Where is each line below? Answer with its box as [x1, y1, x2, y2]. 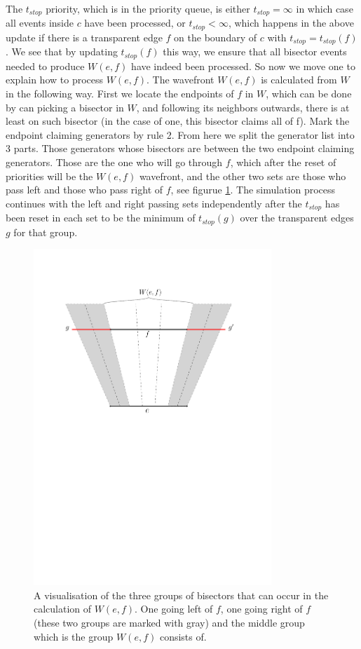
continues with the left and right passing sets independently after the [6, 196, 302, 210]
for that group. [13, 224, 78, 239]
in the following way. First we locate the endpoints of [6, 86, 234, 100]
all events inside [6, 15, 74, 30]
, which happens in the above [228, 15, 354, 30]
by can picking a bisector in [6, 100, 124, 114]
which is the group [34, 629, 114, 643]
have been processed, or [84, 15, 186, 30]
